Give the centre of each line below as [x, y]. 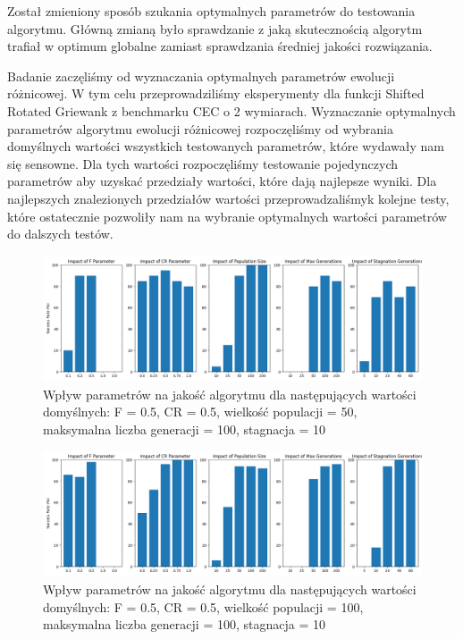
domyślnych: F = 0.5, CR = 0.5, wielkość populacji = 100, [203, 606]
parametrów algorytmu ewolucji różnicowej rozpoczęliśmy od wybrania [200, 128]
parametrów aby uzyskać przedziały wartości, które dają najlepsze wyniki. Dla [222, 181]
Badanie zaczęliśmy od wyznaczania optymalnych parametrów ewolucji [201, 76]
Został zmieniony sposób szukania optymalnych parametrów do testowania [211, 11]
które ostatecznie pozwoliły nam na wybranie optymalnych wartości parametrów [227, 216]
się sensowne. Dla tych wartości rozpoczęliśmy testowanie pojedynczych [202, 163]
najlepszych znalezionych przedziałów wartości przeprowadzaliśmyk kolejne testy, [228, 198]
